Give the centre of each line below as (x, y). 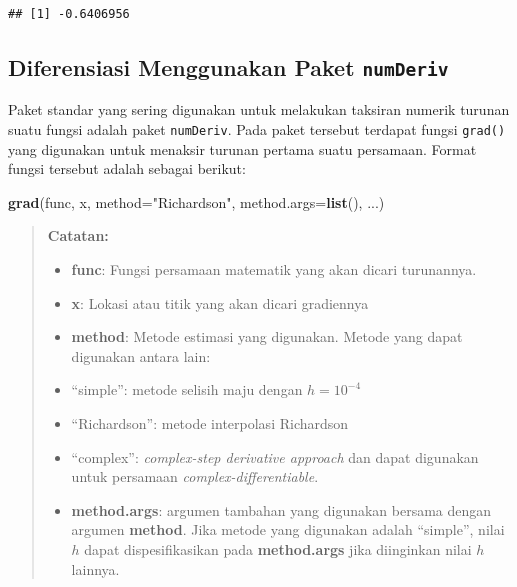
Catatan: (78, 235)
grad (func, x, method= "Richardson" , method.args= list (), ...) (196, 201)
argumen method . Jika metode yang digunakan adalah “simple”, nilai (288, 529)
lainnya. (95, 568)
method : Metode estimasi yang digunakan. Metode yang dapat (267, 336)
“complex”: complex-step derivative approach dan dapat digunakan (275, 456)
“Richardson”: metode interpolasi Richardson (210, 422)
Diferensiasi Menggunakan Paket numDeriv (228, 66)
